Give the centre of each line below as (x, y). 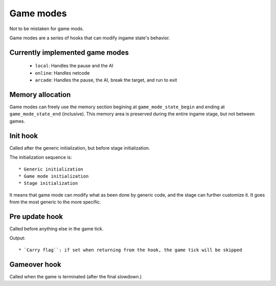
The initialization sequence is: (41, 157)
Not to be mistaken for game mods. (47, 29)
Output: (17, 238)
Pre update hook (36, 216)
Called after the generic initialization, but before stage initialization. (80, 148)
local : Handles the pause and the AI (74, 66)
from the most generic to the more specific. (55, 202)
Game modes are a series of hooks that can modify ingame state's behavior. (90, 38)
